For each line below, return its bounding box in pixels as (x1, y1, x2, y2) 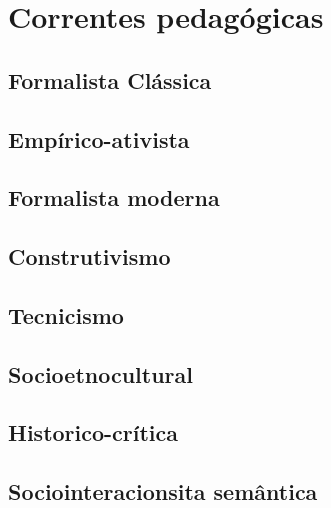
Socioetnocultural (8, 358, 194, 389)
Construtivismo (8, 241, 171, 272)
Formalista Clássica (8, 64, 212, 95)
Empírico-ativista (8, 123, 190, 154)
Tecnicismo (8, 299, 124, 330)
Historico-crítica (8, 417, 179, 448)
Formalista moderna (8, 182, 220, 213)
